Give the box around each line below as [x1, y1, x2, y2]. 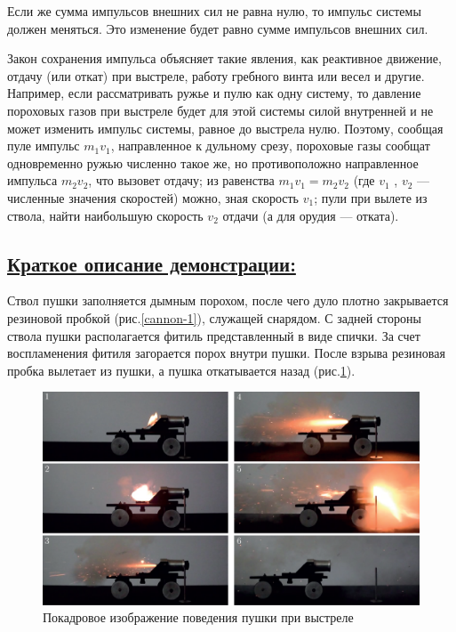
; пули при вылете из [314, 188, 428, 207]
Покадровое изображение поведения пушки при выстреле [43, 608, 354, 627]
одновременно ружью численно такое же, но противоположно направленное [7, 153, 419, 172]
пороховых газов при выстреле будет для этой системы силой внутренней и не [7, 101, 434, 119]
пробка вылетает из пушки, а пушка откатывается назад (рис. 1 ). [7, 361, 356, 379]
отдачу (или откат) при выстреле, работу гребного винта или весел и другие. [7, 66, 425, 85]
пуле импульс [7, 136, 80, 155]
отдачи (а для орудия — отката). [222, 206, 399, 224]
